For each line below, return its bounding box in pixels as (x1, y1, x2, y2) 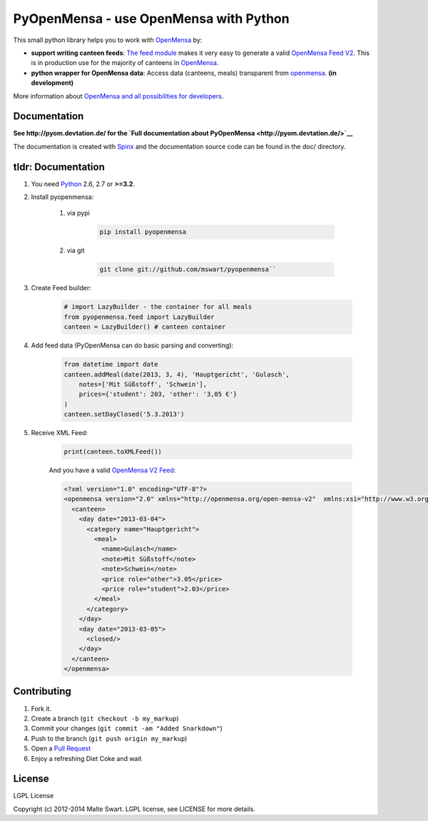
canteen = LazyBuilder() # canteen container (63, 323, 226, 331)
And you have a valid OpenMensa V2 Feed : (49, 466, 176, 474)
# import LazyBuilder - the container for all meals (63, 303, 253, 311)
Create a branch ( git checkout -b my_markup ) (31, 714, 179, 723)
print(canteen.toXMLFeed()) (63, 448, 162, 456)
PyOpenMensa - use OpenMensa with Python (13, 11, 290, 26)
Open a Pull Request (31, 744, 91, 753)
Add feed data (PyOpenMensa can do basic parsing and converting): (31, 341, 234, 350)
